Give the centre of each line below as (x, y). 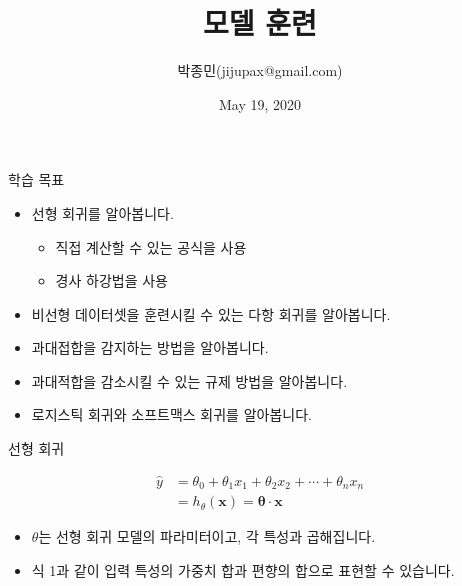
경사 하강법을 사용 (111, 280)
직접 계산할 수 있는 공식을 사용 (151, 246)
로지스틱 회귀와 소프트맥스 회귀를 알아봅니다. (171, 414)
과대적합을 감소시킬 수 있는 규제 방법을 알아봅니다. (189, 380)
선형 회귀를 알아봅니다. (102, 212)
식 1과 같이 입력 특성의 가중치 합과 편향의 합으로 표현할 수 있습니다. (243, 569)
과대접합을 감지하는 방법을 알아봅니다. (150, 347)
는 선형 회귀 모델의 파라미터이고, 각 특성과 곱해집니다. (207, 536)
